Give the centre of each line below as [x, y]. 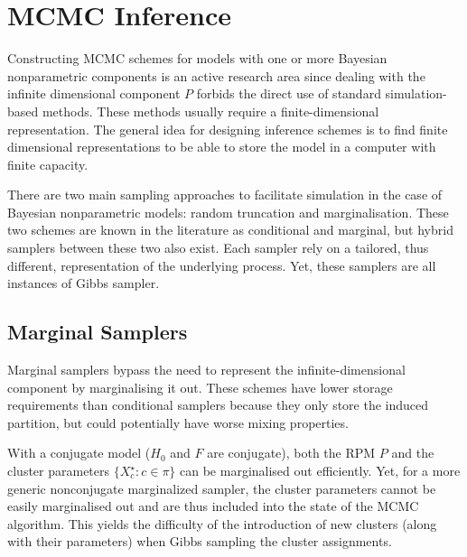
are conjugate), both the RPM [291, 453]
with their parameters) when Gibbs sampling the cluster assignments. [200, 541]
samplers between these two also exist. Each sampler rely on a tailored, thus [218, 248]
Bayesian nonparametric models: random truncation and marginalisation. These [228, 212]
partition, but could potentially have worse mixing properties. [178, 422]
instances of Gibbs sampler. [84, 283]
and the [413, 453]
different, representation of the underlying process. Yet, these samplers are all [222, 265]
